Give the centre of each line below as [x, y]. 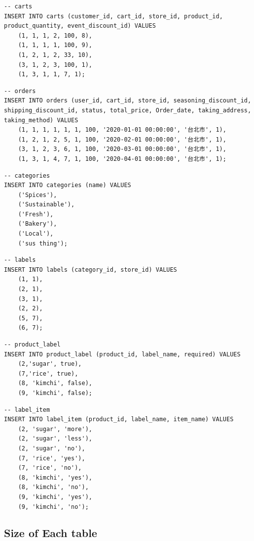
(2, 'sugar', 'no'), [52, 448]
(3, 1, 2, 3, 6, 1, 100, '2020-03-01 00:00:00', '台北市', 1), [122, 149]
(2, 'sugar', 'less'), [55, 439]
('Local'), [36, 234]
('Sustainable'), [46, 205]
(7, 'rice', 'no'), [50, 468]
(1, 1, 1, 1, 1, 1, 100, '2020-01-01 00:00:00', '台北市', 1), [122, 130]
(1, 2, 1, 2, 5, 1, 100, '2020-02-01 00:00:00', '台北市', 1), [122, 139]
